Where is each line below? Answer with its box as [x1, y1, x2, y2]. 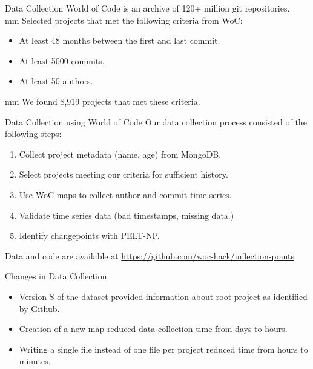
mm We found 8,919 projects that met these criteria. [5, 95, 200, 107]
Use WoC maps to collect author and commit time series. [19, 188, 232, 201]
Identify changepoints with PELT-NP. [19, 229, 160, 242]
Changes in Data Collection [5, 270, 107, 282]
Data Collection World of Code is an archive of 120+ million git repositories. [5, 2, 290, 14]
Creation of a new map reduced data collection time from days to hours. [19, 322, 288, 335]
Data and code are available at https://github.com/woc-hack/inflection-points [5, 249, 294, 262]
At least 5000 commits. [19, 54, 105, 67]
